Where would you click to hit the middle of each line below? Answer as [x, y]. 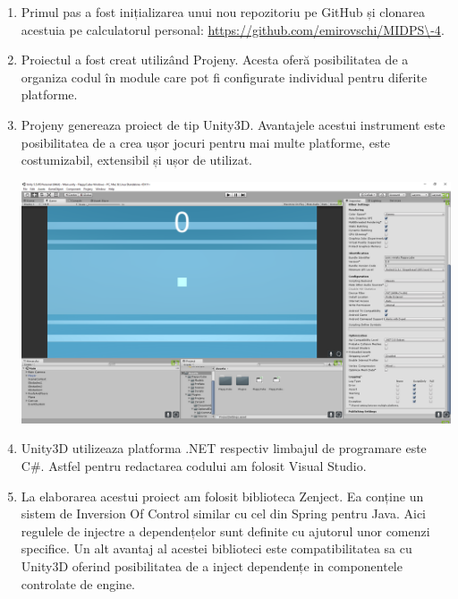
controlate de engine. [78, 583]
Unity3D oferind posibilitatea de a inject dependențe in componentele [212, 566]
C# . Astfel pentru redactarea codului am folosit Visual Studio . [194, 466]
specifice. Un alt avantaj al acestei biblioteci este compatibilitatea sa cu [216, 548]
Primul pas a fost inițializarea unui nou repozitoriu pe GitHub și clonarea [223, 12]
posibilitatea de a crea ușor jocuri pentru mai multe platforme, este [206, 142]
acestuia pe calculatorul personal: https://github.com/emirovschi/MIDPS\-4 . [233, 29]
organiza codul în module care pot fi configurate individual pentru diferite [224, 77]
